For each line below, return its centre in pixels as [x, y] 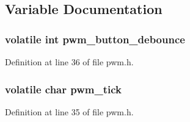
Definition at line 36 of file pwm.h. [69, 62]
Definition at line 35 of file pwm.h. [69, 111]
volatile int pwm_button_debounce [95, 39]
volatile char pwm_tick [63, 89]
